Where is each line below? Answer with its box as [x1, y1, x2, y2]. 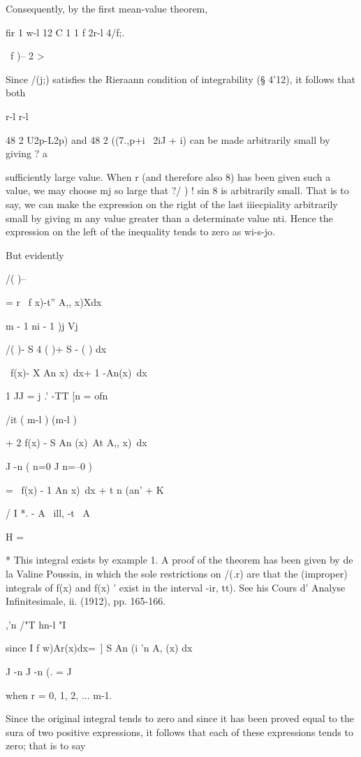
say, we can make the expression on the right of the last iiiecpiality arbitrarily [6, 196, 338, 211]
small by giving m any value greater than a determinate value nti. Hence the [6, 210, 333, 225]
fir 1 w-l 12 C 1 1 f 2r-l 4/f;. [6, 24, 125, 39]
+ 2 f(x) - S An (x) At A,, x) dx [6, 435, 147, 450]
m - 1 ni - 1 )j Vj [6, 318, 78, 332]
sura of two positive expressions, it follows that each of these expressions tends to [6, 724, 353, 739]
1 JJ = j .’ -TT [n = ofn [6, 388, 108, 403]
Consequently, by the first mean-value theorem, [6, 1, 208, 15]
